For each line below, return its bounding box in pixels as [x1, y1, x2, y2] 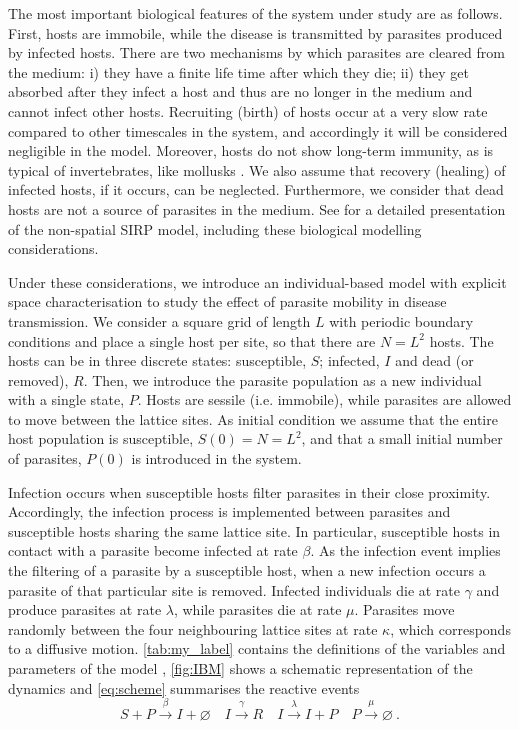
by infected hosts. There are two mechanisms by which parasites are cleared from [8, 42, 505, 63]
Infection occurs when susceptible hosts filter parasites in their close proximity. [8, 481, 491, 502]
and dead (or [395, 350, 474, 371]
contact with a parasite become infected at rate [8, 540, 298, 561]
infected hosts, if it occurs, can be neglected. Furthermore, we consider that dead [8, 179, 504, 200]
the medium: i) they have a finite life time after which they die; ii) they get [8, 61, 469, 82]
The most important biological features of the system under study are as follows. [8, 3, 503, 23]
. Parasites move [354, 599, 455, 620]
